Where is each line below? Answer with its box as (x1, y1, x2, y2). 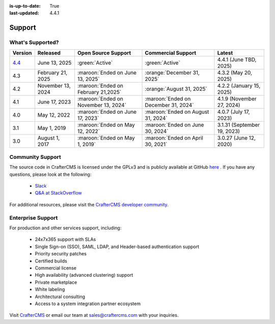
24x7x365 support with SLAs (35, 236, 96, 242)
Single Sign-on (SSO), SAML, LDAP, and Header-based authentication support (35, 244, 200, 250)
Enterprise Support (9, 214, 58, 221)
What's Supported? (9, 39, 59, 46)
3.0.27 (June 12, (217, 134, 256, 141)
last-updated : (9, 10, 39, 16)
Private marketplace (35, 279, 77, 285)
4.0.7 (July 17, (217, 108, 250, 115)
